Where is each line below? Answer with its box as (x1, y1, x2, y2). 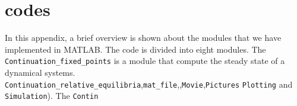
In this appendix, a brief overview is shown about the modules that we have (5, 31, 282, 44)
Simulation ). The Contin (5, 89, 99, 102)
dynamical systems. (5, 66, 75, 78)
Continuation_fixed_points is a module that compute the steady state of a (5, 54, 285, 67)
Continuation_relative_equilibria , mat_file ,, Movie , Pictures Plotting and (5, 78, 293, 90)
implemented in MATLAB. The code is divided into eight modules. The (5, 43, 266, 55)
